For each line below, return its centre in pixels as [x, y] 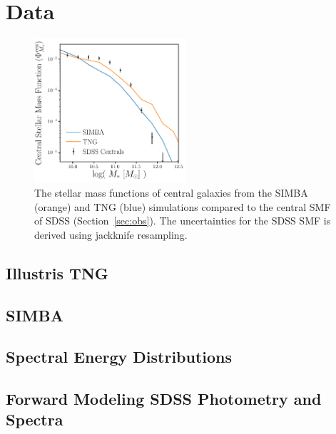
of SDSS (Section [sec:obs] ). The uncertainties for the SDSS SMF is [183, 221]
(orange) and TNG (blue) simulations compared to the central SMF [183, 206]
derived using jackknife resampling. [111, 234]
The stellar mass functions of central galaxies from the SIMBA [171, 192]
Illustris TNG [57, 273]
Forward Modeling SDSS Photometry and [164, 399]
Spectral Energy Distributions [119, 357]
